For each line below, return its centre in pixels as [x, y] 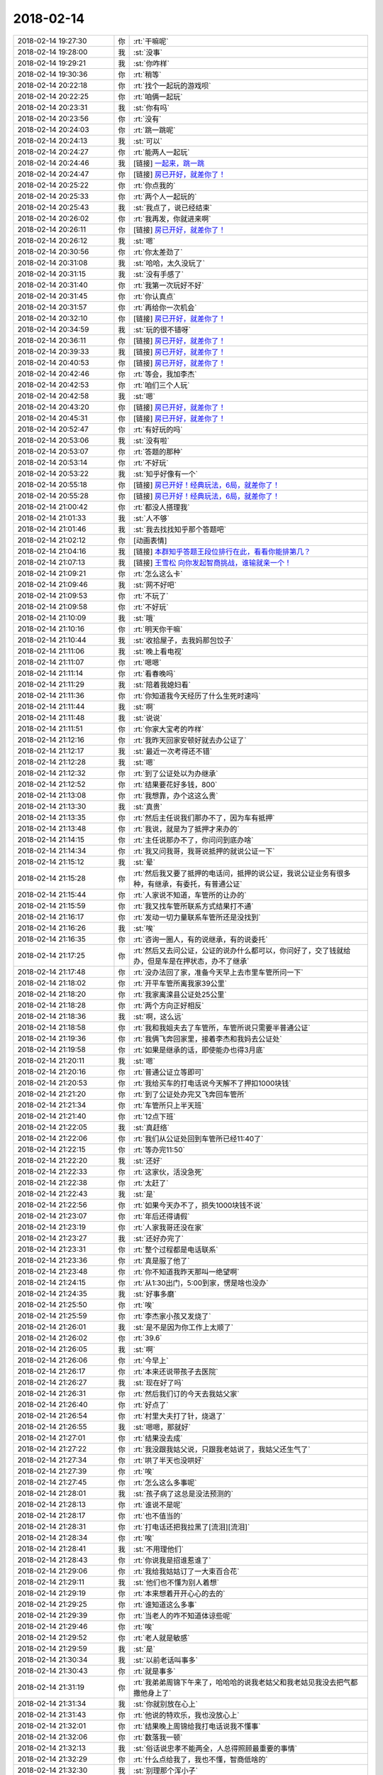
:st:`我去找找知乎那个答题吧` [180, 529]
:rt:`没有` [147, 119]
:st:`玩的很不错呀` [162, 329]
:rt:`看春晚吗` [154, 673]
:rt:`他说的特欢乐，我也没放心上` [186, 1715]
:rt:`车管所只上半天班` [168, 1105]
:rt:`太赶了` [151, 1183]
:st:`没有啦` [151, 440]
